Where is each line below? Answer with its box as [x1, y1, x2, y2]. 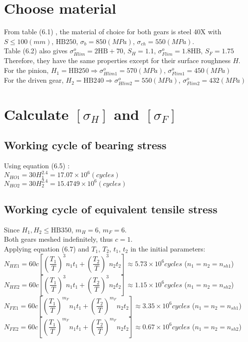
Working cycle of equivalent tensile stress [4, 201, 218, 216]
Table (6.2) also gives [4, 46, 68, 56]
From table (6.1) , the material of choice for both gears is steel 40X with [4, 26, 222, 37]
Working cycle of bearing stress [4, 137, 167, 153]
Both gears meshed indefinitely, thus [4, 234, 113, 244]
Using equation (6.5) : [4, 160, 70, 170]
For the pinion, [4, 65, 49, 75]
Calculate [4, 104, 69, 124]
